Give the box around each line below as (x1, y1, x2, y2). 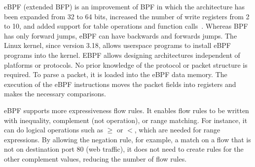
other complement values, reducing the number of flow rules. (4, 153, 187, 164)
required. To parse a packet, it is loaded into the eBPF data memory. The (4, 69, 227, 80)
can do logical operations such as (4, 125, 103, 135)
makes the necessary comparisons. (4, 88, 106, 99)
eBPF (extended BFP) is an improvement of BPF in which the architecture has (4, 1, 245, 11)
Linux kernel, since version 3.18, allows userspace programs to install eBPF (4, 40, 231, 50)
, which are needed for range (134, 125, 220, 135)
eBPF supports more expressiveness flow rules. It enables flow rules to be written (4, 105, 249, 115)
